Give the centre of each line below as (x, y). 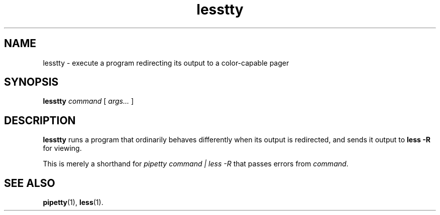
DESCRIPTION (40, 120)
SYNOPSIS (31, 82)
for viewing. (62, 148)
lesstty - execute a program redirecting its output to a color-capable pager (166, 63)
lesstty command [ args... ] (88, 101)
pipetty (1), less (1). (73, 202)
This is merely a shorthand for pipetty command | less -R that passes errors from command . (196, 164)
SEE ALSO (30, 183)
